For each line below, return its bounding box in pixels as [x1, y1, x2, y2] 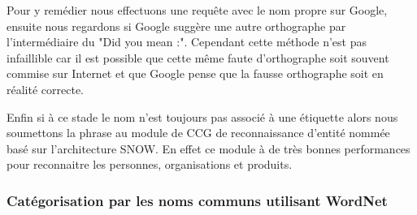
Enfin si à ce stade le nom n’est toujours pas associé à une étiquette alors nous [7, 108, 398, 125]
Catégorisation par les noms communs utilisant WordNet [7, 190, 388, 210]
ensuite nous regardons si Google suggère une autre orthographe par [7, 17, 346, 34]
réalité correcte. [7, 80, 84, 97]
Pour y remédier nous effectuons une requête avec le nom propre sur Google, [7, 2, 388, 18]
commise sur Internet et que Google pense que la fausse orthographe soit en [7, 65, 384, 82]
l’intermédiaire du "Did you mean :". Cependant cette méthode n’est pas [7, 33, 367, 50]
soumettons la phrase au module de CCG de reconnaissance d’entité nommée [7, 124, 390, 141]
